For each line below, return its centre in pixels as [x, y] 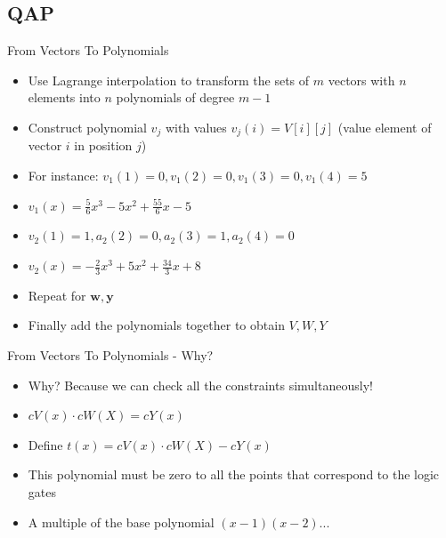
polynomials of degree [175, 97]
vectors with [361, 80]
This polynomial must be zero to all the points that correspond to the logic [234, 474]
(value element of [385, 127]
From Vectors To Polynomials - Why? [110, 355]
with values [196, 127]
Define [45, 444]
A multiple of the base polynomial [121, 522]
